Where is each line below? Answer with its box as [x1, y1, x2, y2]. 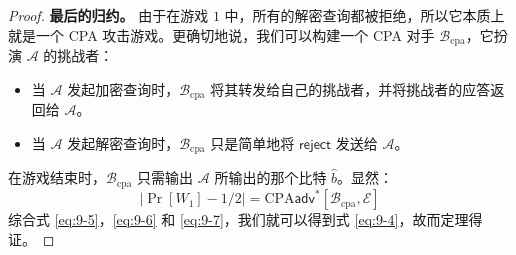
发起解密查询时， [67, 132, 180, 153]
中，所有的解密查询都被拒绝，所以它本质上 [224, 5, 505, 25]
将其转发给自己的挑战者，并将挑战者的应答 [210, 78, 491, 99]
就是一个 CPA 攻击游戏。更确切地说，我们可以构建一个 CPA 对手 [8, 24, 435, 45]
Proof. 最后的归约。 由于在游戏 [8, 5, 209, 25]
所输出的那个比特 [214, 167, 327, 188]
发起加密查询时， [67, 78, 180, 99]
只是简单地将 [210, 132, 295, 153]
